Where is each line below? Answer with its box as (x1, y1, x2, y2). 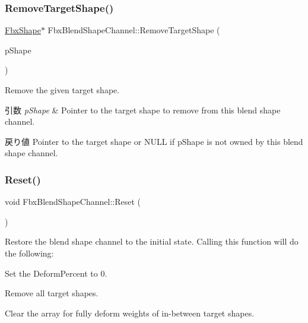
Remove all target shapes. (5, 287, 99, 299)
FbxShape (5, 24, 41, 36)
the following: (5, 246, 54, 259)
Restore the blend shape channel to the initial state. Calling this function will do (5, 235, 299, 248)
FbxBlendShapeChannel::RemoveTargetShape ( (47, 24, 220, 36)
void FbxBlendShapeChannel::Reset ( (5, 195, 141, 208)
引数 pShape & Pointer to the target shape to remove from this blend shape (5, 103, 281, 116)
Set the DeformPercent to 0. (5, 267, 107, 279)
